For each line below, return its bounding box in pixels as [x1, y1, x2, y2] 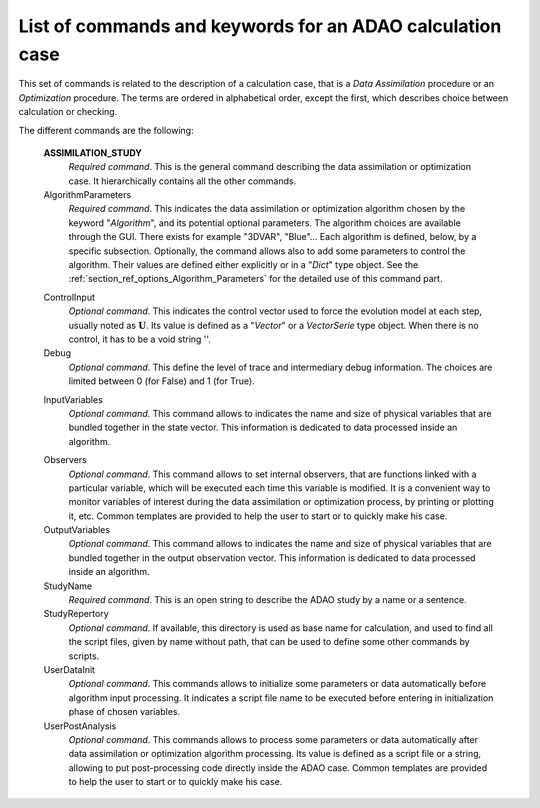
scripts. [68, 650, 100, 662]
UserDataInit [43, 663, 95, 675]
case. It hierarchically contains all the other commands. [68, 175, 297, 187]
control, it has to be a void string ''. [68, 333, 212, 345]
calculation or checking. [18, 106, 118, 118]
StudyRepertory [43, 608, 109, 620]
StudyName [43, 580, 93, 592]
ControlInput [43, 291, 95, 303]
